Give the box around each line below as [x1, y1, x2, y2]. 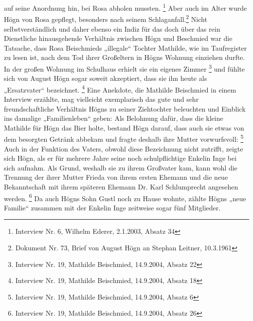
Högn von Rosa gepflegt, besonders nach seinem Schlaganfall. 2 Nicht [4, 13, 207, 24]
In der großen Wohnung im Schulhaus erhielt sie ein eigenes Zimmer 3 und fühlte [4, 62, 245, 74]
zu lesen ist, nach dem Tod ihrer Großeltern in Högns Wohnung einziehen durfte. [4, 52, 245, 62]
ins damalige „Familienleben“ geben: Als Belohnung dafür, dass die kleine [4, 113, 223, 123]
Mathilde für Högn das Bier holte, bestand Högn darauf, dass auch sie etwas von [4, 122, 244, 132]
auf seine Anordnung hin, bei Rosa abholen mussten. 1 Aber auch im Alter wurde [4, 1, 247, 13]
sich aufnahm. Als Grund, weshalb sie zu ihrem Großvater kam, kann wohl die [4, 162, 237, 172]
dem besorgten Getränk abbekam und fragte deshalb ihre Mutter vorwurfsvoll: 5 [4, 132, 244, 144]
